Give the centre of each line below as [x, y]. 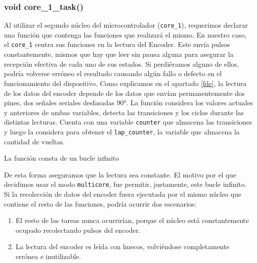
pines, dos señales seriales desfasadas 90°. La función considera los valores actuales [128, 103]
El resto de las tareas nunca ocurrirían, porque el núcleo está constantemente [132, 220]
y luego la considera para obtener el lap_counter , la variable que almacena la [122, 131]
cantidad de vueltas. [34, 141]
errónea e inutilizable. [48, 256]
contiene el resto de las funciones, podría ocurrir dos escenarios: [100, 203]
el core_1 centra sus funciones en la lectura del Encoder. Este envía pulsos [117, 44]
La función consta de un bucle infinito [62, 158]
